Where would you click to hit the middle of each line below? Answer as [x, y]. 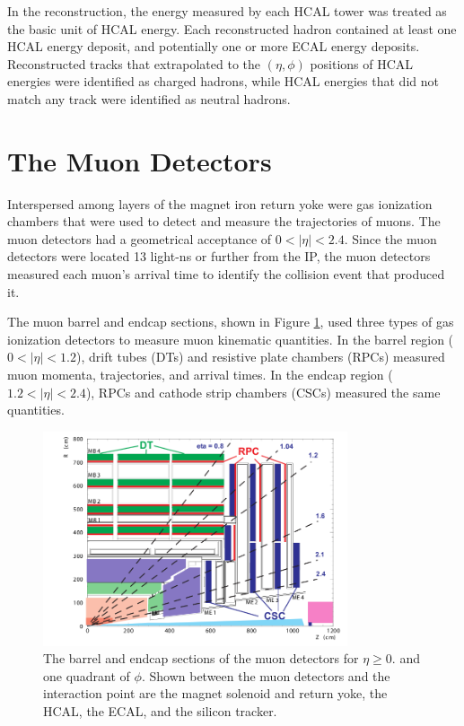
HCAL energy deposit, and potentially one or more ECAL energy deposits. [214, 46]
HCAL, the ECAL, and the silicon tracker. [160, 711]
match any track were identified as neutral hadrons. [149, 98]
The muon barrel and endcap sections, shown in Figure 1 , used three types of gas [231, 322]
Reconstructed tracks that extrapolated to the [134, 63]
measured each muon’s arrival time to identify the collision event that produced [226, 274]
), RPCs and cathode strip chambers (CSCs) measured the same [263, 392]
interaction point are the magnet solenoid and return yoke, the [215, 693]
